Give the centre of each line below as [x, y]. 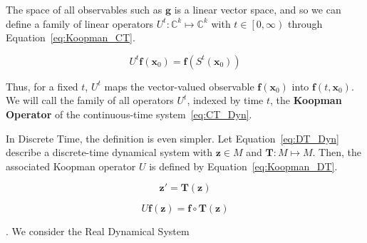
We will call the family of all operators [90, 100]
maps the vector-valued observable [179, 86]
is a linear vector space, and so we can [258, 9]
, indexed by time [225, 100]
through [305, 23]
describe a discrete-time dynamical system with [109, 152]
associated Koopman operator [71, 166]
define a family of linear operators [80, 23]
